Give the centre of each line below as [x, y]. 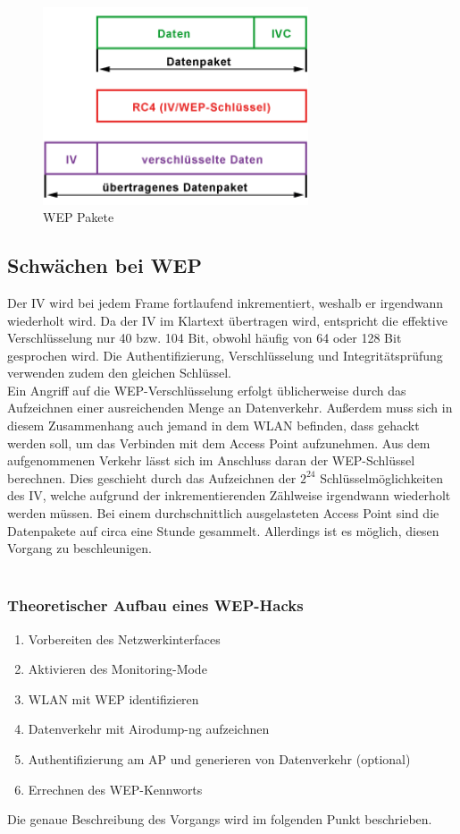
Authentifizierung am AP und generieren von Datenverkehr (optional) [219, 759]
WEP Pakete [79, 217]
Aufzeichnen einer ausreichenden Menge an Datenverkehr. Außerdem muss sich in [230, 408]
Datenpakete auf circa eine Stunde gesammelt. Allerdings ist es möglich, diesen [223, 530]
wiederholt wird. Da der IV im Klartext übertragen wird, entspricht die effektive [227, 320]
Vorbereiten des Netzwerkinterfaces [124, 638]
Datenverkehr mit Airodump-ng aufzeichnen [149, 729]
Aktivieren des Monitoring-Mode [117, 669]
